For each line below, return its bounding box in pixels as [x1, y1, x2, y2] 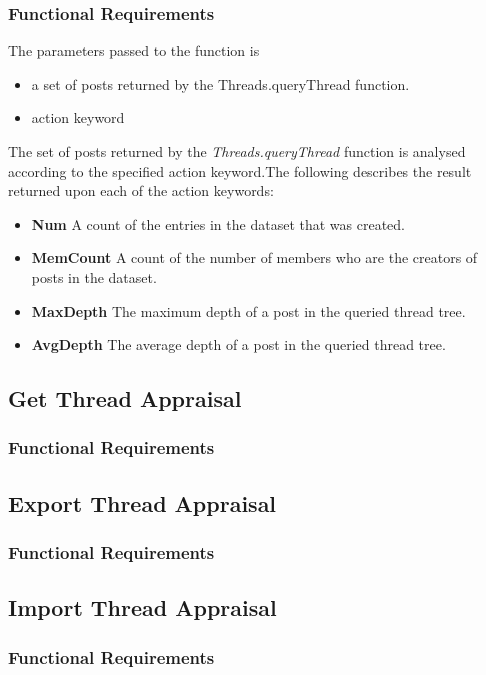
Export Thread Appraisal [8, 487, 277, 518]
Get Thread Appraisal [8, 383, 242, 414]
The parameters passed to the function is [8, 40, 260, 61]
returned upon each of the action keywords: [8, 180, 274, 201]
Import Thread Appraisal [8, 592, 277, 623]
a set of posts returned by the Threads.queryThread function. [31, 73, 410, 94]
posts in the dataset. [31, 266, 157, 287]
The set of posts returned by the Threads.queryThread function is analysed [8, 141, 466, 161]
